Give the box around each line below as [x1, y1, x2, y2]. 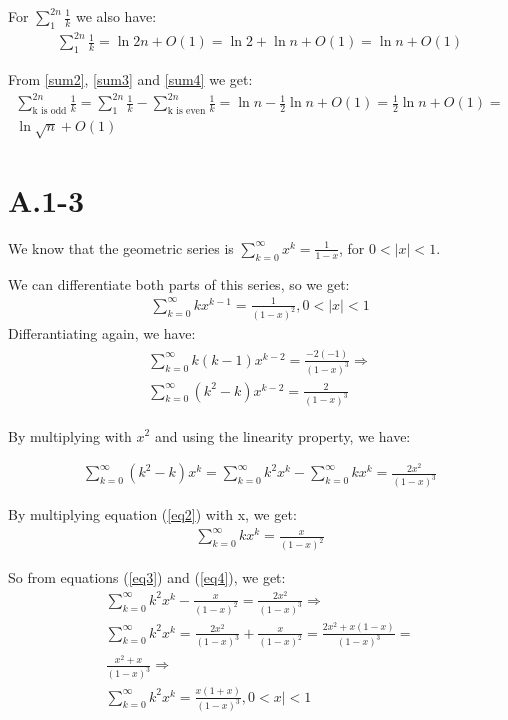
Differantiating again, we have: [8, 322, 196, 343]
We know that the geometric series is [8, 237, 234, 258]
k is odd [32, 106, 67, 117]
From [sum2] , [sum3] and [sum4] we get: [8, 69, 253, 90]
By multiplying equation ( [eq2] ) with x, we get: [8, 504, 297, 525]
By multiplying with [8, 425, 132, 446]
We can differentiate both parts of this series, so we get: [8, 273, 350, 294]
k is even [167, 106, 206, 117]
